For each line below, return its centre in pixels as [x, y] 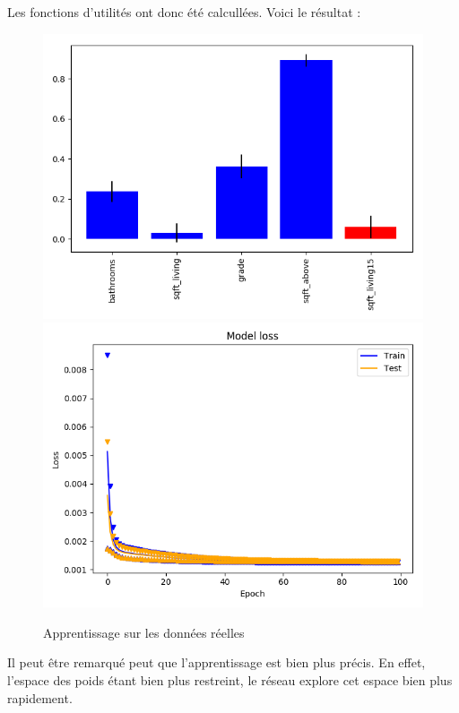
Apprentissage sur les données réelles [144, 632]
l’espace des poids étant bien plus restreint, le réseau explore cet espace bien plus [230, 679]
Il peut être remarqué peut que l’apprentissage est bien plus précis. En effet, [217, 662]
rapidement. [40, 697]
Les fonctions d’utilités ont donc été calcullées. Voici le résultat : [184, 12]
